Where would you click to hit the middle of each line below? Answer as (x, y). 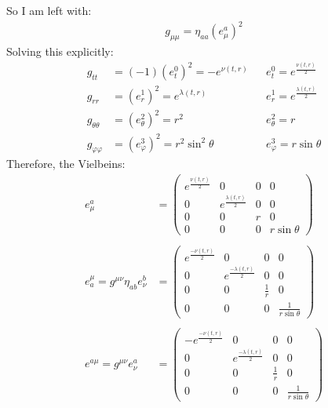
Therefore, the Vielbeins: (66, 164)
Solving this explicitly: (60, 51)
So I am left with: (49, 10)
